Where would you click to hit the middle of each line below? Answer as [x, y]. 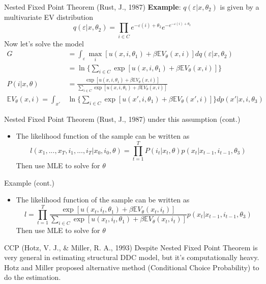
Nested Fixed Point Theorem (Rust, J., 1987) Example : [93, 7]
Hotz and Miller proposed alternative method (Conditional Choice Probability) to [132, 267]
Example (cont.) [29, 182]
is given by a [240, 7]
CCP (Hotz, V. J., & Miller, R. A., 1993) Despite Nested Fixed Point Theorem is [131, 247]
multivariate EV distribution [49, 17]
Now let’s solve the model [44, 43]
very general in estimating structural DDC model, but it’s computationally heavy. [132, 257]
